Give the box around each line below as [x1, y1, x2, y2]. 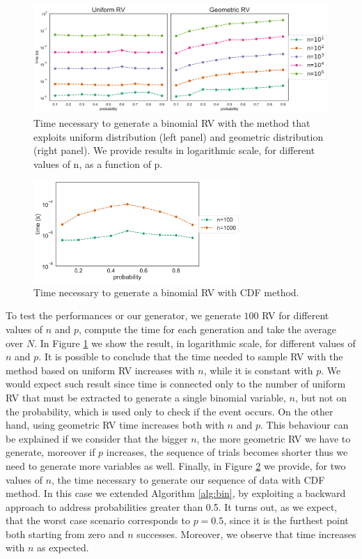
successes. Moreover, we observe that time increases [136, 526, 356, 541]
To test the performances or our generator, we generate [6, 308, 241, 323]
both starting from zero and [6, 526, 125, 541]
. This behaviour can [260, 418, 349, 432]
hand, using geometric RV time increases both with [6, 418, 224, 432]
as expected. [36, 540, 89, 555]
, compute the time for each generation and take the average [78, 321, 336, 336]
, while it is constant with [203, 362, 313, 377]
